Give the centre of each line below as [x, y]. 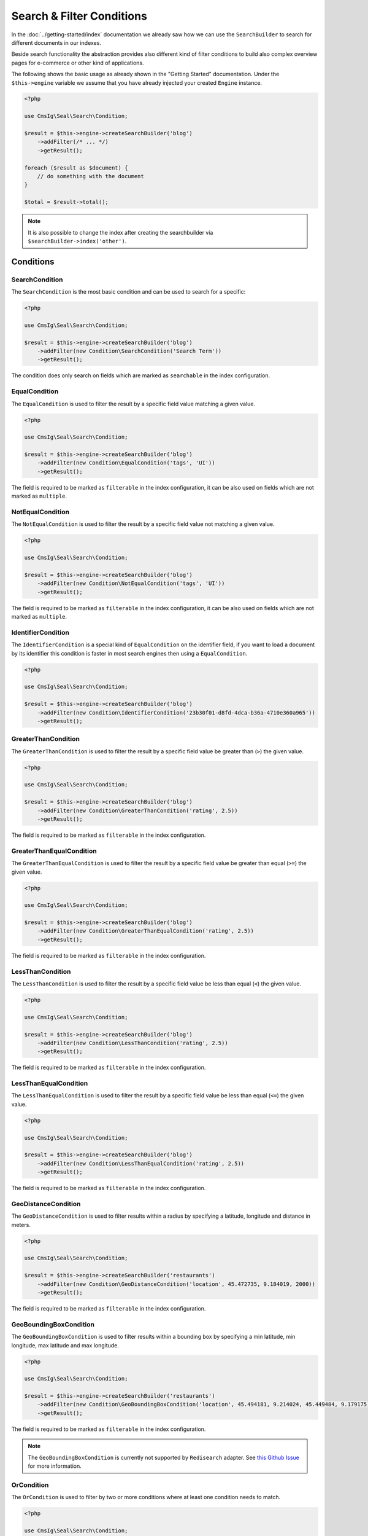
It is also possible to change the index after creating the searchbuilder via [121, 232]
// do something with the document [90, 176]
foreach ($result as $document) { [76, 168]
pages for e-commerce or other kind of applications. [78, 63]
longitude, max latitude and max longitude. [65, 1345]
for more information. [55, 1466]
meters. [21, 1224]
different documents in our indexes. [56, 42]
